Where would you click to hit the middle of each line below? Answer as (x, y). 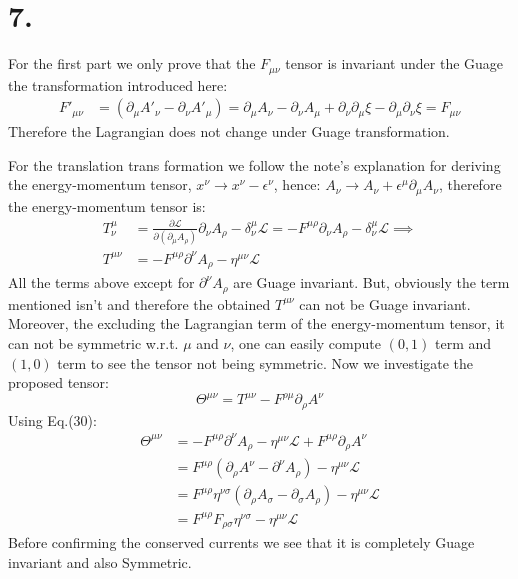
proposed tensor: (58, 382)
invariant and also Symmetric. (100, 561)
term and (463, 342)
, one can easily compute (305, 342)
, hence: (297, 184)
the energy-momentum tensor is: (107, 205)
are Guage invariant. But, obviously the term (371, 282)
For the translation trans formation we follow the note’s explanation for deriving (254, 164)
